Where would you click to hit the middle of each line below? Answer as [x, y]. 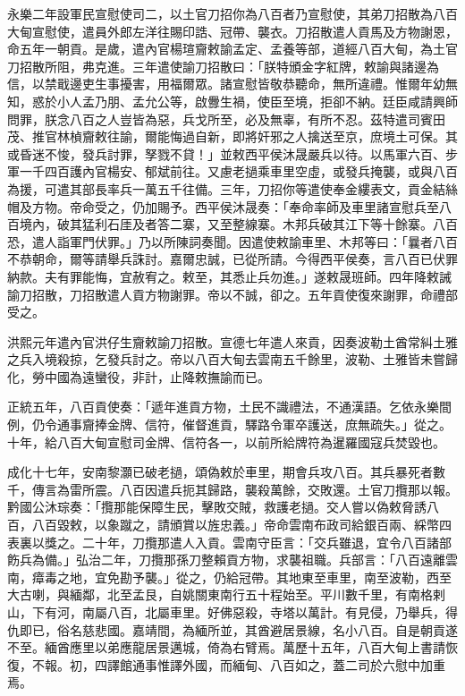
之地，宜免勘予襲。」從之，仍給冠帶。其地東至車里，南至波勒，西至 [254, 577]
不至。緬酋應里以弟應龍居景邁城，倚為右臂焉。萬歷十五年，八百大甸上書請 [226, 647]
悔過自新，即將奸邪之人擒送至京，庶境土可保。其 [313, 136]
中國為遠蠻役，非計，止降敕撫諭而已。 [157, 376]
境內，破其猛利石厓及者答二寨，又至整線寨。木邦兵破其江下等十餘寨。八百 [238, 224]
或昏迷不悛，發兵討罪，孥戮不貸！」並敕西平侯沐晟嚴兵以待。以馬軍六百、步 [232, 153]
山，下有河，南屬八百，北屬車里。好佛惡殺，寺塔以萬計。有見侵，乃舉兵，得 [232, 612]
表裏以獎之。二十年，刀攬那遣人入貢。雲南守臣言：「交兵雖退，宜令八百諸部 [229, 542]
